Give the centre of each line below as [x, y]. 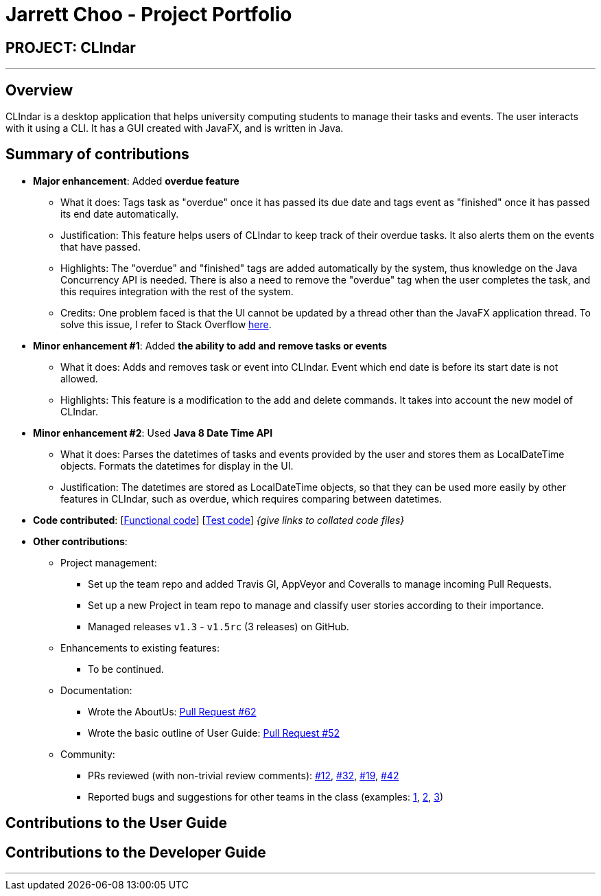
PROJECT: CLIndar [71, 47]
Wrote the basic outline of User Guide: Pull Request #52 [214, 733]
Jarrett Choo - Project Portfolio [149, 14]
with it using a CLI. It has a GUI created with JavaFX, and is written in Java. [175, 128]
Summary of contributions [97, 154]
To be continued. [126, 669]
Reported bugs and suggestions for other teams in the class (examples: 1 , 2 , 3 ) [266, 796]
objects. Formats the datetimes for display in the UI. [177, 466]
